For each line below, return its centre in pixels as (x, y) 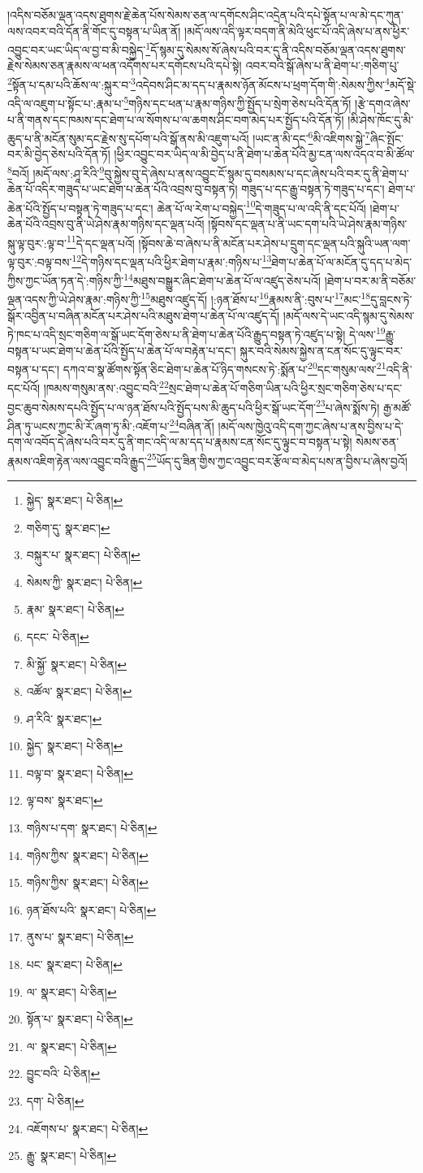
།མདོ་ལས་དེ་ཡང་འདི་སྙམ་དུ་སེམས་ (349, 315)
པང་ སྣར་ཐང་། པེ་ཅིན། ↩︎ (74, 964)
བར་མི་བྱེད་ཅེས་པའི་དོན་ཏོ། (59, 154)
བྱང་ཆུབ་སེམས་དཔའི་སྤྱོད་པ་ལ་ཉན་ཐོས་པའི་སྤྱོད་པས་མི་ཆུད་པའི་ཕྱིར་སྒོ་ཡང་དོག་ (162, 407)
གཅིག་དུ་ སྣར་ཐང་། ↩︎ (68, 527)
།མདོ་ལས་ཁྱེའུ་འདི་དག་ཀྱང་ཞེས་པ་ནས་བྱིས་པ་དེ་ (311, 426)
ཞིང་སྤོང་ (386, 138)
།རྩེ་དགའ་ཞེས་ (383, 103)
